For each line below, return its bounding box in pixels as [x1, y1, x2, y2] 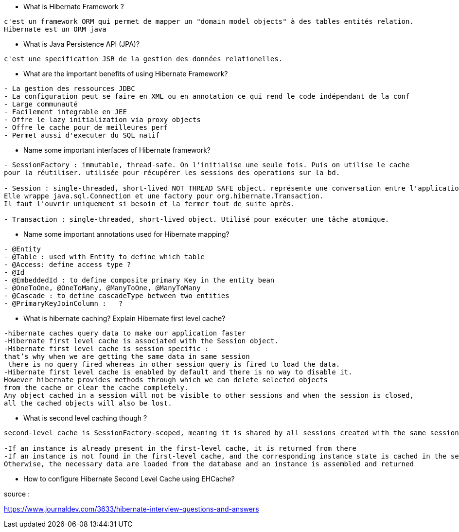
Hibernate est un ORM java [4, 25, 106, 33]
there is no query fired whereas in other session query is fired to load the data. [8, 360, 340, 368]
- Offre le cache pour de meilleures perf [4, 124, 168, 131]
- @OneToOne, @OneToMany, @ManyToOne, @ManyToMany [4, 284, 201, 292]
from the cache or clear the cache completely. [4, 384, 189, 391]
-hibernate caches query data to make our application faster [4, 329, 246, 337]
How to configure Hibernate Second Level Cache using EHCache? [23, 475, 235, 483]
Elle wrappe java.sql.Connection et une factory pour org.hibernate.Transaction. [4, 192, 324, 200]
